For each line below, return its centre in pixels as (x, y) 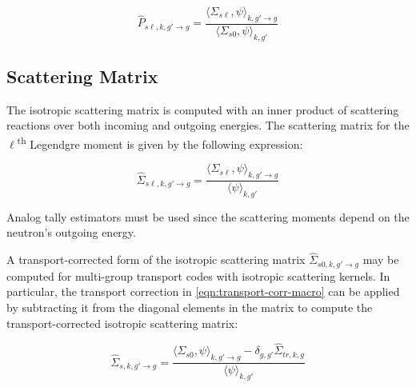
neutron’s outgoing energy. (71, 232)
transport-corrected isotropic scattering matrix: (122, 323)
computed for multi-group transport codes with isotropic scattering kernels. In (198, 275)
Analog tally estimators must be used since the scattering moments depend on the (208, 216)
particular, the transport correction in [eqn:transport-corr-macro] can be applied (203, 291)
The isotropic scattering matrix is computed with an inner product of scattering (203, 109)
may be (381, 259)
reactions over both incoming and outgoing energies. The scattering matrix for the (208, 125)
